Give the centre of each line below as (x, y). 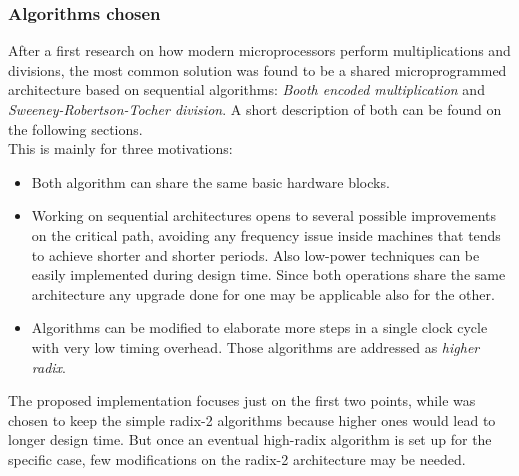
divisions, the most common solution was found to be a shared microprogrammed (257, 69)
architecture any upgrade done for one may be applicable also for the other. (263, 293)
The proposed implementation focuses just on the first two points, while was (242, 400)
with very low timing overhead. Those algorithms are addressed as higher (255, 346)
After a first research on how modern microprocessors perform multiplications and (259, 50)
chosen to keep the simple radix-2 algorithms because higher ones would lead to (252, 419)
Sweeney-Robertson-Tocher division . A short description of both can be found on (255, 109)
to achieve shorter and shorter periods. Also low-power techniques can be (255, 254)
